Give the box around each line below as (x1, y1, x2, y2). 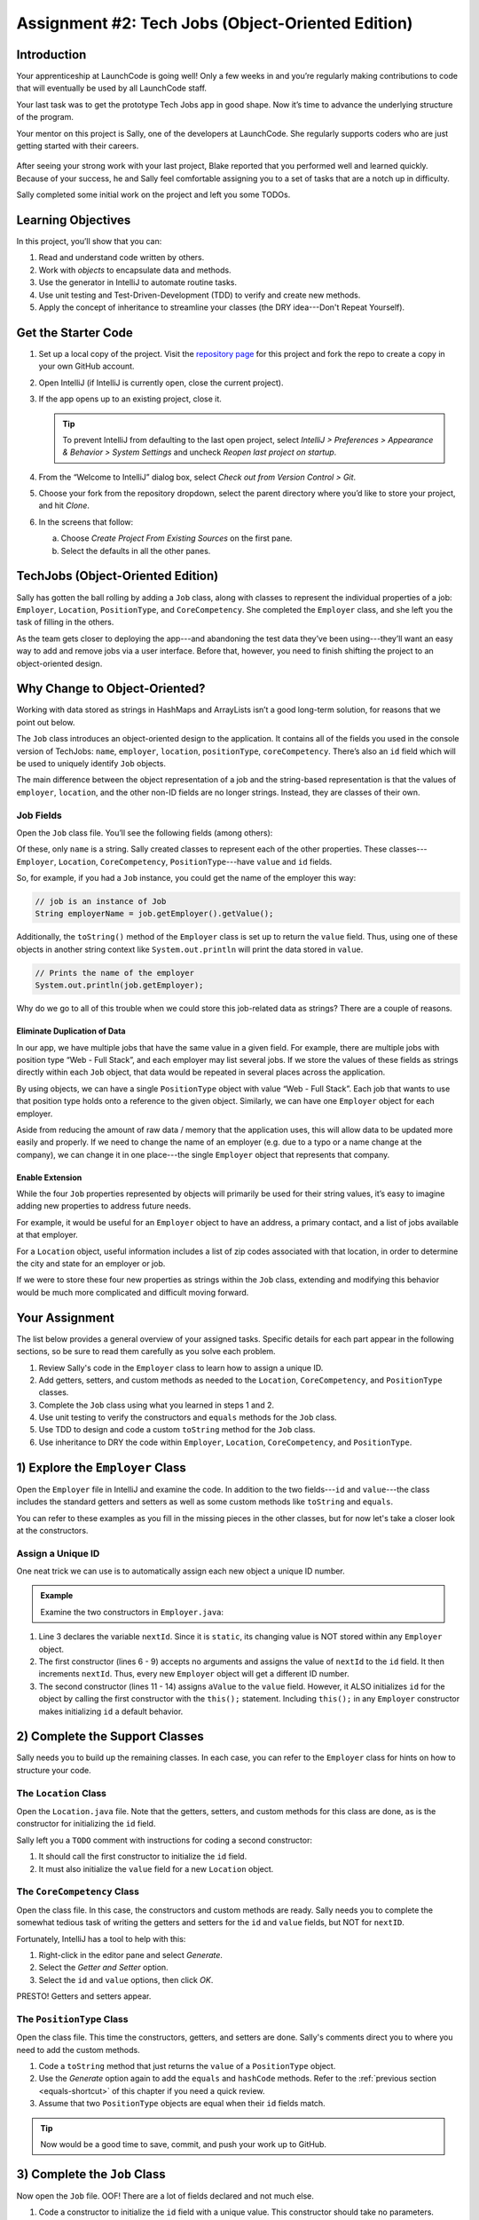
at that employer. (16, 1230, 79, 1241)
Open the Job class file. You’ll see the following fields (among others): (16, 827, 273, 838)
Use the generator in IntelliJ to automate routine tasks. (38, 277, 238, 288)
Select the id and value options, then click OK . (38, 1974, 214, 1985)
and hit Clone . (38, 500, 90, 511)
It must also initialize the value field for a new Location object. (38, 1863, 274, 1874)
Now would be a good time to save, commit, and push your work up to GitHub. (40, 2138, 327, 2149)
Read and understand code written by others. (38, 252, 205, 263)
